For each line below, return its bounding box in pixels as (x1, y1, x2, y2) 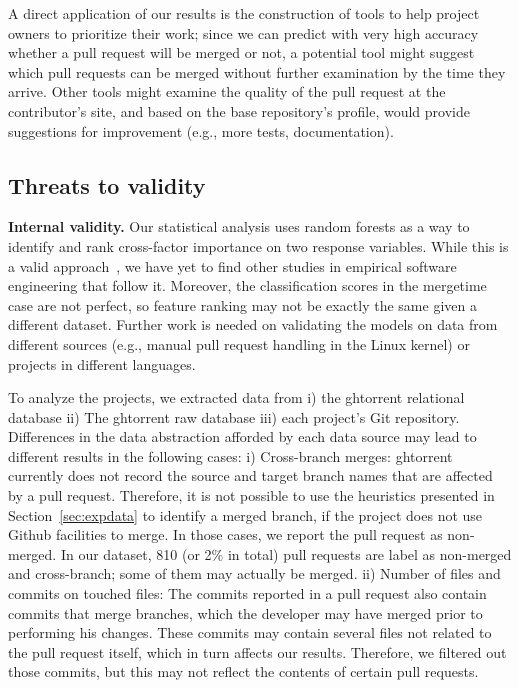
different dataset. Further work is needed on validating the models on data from (8, 314, 498, 335)
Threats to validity (8, 169, 206, 200)
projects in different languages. (8, 353, 196, 374)
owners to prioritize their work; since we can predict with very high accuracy (8, 22, 479, 43)
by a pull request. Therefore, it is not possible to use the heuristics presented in (8, 485, 495, 506)
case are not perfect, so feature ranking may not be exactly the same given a (8, 294, 477, 315)
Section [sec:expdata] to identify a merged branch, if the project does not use (8, 504, 483, 525)
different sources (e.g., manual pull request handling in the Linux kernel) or (8, 333, 470, 354)
